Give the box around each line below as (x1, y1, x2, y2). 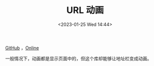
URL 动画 (66, 4, 104, 16)
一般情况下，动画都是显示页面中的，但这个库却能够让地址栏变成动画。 (5, 55, 152, 61)
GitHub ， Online (5, 44, 39, 50)
